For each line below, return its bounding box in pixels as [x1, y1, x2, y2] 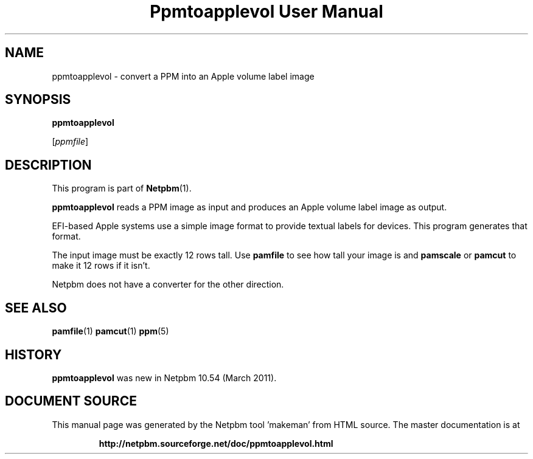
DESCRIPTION [5, 157, 92, 173]
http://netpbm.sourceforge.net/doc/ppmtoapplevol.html [99, 438, 333, 449]
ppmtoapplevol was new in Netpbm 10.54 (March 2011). [52, 372, 277, 383]
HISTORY [5, 347, 62, 362]
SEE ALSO [5, 300, 67, 316]
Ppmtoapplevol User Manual [150, 1, 383, 22]
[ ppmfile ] [52, 136, 89, 147]
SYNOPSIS [5, 92, 71, 108]
